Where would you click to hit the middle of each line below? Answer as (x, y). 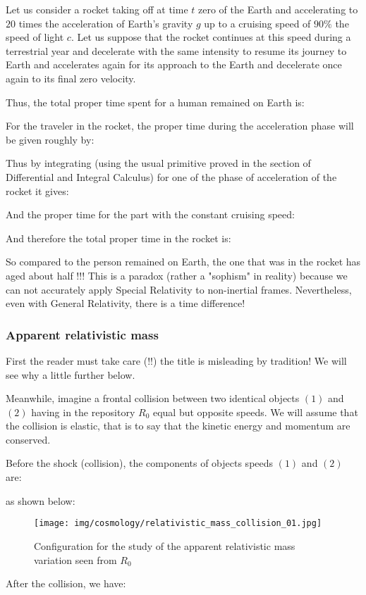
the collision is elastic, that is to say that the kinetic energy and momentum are (178, 426)
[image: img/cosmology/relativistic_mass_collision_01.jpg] (178, 524)
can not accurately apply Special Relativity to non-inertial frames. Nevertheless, (179, 289)
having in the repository (83, 412)
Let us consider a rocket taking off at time (97, 9)
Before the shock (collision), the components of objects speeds (140, 463)
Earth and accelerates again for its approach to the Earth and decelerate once (174, 64)
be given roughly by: (50, 139)
